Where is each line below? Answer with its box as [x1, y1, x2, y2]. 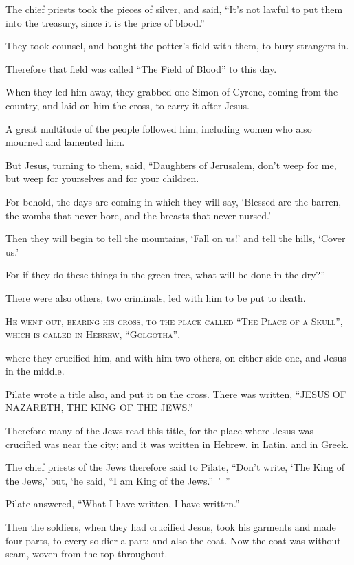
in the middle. [5, 364, 65, 378]
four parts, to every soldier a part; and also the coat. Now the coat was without [5, 533, 341, 547]
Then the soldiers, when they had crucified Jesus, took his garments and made [5, 520, 336, 534]
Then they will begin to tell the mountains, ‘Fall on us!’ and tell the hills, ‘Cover [5, 231, 346, 245]
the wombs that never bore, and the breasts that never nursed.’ [5, 208, 271, 222]
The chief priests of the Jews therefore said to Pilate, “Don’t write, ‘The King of [5, 460, 344, 474]
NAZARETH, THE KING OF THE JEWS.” [5, 400, 193, 414]
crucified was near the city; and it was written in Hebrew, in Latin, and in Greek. [5, 436, 349, 451]
